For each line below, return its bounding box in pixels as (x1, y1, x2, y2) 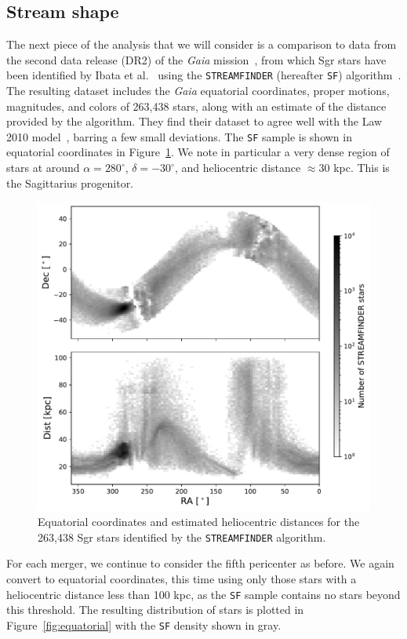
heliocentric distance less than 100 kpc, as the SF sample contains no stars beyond (6, 586, 401, 602)
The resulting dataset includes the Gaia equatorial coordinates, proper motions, (6, 82, 390, 99)
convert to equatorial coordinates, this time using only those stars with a (6, 571, 357, 587)
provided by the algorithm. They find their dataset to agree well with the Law (6, 113, 383, 130)
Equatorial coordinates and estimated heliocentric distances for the (38, 513, 360, 530)
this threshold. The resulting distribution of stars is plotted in (6, 601, 304, 618)
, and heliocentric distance (174, 159, 301, 176)
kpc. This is (333, 159, 390, 176)
